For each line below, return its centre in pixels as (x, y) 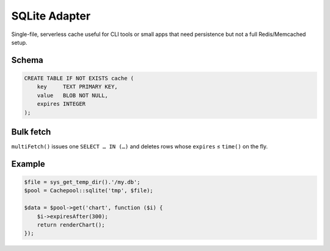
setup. (19, 42)
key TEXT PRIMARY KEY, (78, 87)
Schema (28, 60)
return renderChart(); (71, 225)
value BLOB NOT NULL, (72, 95)
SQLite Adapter (51, 16)
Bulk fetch (31, 132)
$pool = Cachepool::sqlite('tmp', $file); (89, 191)
